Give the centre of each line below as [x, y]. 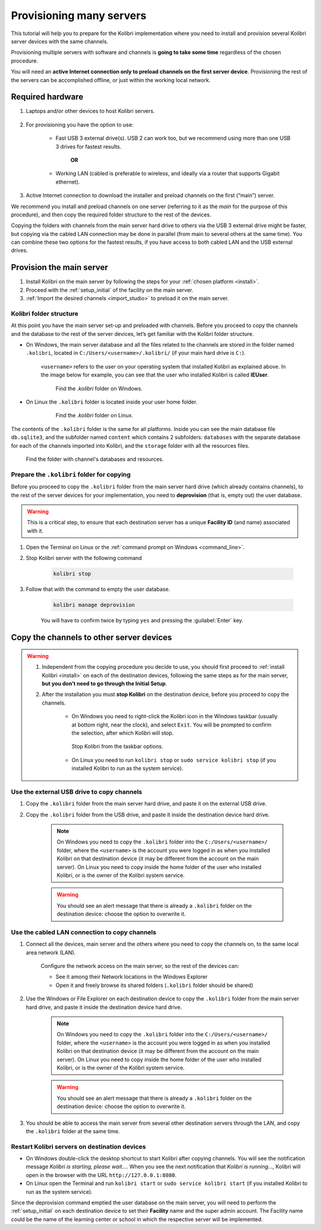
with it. [35, 531]
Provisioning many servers [79, 15]
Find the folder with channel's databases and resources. [95, 459]
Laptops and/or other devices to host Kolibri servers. [90, 111]
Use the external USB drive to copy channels [77, 792]
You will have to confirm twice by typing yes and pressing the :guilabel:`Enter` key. [142, 621]
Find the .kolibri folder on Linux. [94, 416]
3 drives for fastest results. [89, 146]
